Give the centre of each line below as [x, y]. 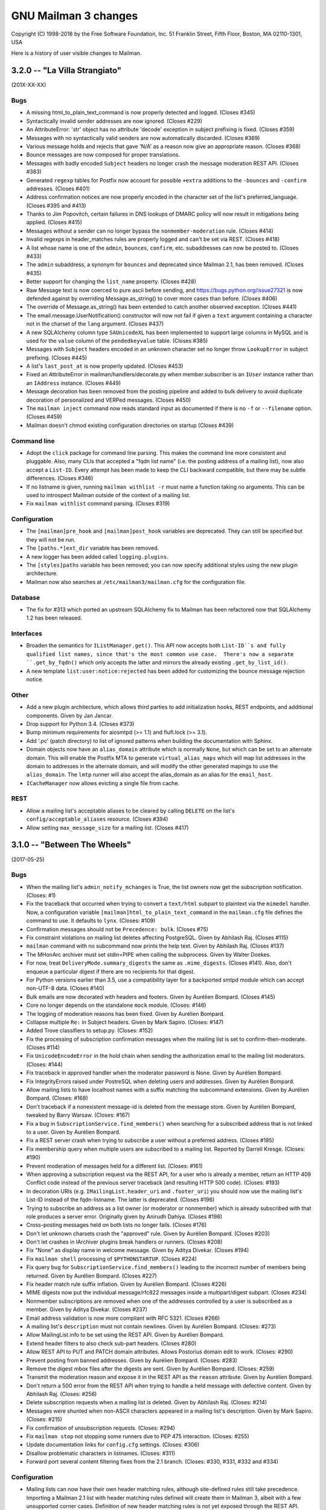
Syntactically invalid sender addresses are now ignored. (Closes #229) [114, 121]
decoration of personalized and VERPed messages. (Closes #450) [109, 400]
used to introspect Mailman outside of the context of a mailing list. [108, 495]
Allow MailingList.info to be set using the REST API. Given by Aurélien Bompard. [125, 1335]
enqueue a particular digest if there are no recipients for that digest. [111, 971]
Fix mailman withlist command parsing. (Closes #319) [98, 504]
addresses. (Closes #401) [58, 188]
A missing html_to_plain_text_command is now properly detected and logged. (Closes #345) [141, 112]
